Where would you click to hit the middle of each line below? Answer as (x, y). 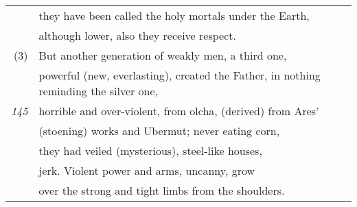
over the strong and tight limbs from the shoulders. (162, 190)
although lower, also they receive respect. (137, 35)
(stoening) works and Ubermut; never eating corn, (159, 131)
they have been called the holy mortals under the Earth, (174, 15)
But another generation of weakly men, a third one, (163, 55)
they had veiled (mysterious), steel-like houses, (150, 150)
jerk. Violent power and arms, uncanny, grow (147, 170)
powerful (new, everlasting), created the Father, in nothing (180, 75)
